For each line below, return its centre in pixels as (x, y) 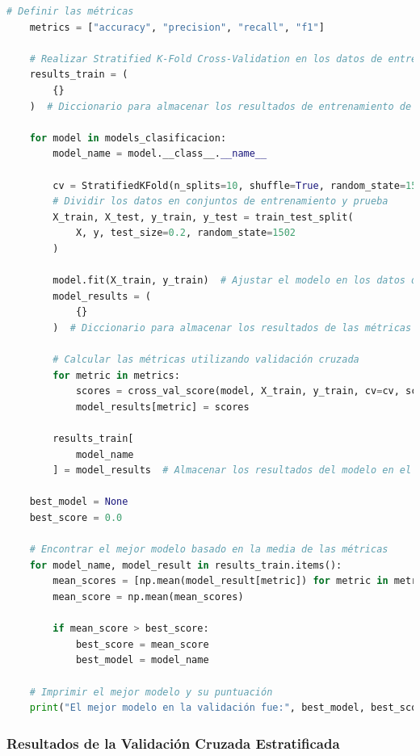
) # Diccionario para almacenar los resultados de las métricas (232, 328)
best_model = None (79, 502)
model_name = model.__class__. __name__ (160, 154)
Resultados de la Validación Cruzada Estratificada (173, 743)
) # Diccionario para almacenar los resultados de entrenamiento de (220, 106)
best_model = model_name (142, 660)
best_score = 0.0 (76, 518)
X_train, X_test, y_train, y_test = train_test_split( (203, 217)
